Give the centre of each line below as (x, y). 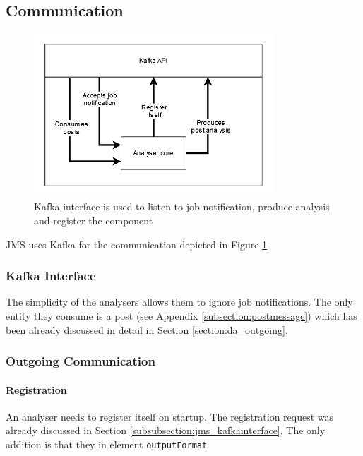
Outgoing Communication (81, 361)
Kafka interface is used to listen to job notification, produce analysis (182, 206)
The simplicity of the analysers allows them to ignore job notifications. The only (179, 302)
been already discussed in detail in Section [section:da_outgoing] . (147, 329)
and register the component (94, 220)
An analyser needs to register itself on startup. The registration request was (170, 416)
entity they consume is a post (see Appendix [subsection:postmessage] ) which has (181, 315)
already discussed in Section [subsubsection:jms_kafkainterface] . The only (166, 430)
